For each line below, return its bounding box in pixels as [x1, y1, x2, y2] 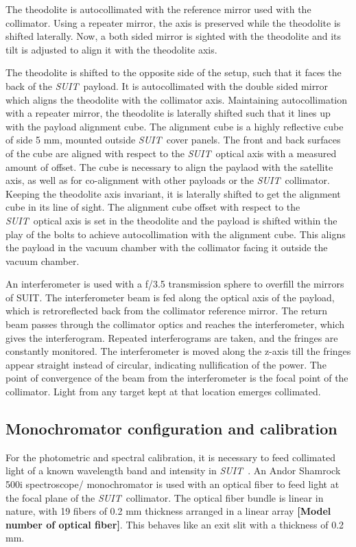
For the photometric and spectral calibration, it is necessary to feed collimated [5, 450, 335, 464]
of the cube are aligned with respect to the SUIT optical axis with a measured [5, 146, 337, 160]
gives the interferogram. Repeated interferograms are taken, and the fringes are [5, 330, 338, 345]
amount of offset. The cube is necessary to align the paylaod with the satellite [5, 159, 333, 174]
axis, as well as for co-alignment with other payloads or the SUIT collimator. [5, 173, 330, 187]
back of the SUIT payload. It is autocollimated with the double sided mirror [5, 78, 329, 93]
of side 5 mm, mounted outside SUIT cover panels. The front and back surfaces [5, 132, 341, 147]
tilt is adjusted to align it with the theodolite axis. [5, 42, 217, 56]
